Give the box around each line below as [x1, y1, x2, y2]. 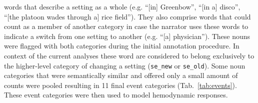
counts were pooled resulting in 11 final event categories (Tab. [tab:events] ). [4, 79, 237, 90]
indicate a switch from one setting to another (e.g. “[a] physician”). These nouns [4, 30, 250, 41]
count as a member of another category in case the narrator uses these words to [4, 21, 248, 31]
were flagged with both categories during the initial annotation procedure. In [4, 40, 239, 51]
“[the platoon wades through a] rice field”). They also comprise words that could [4, 11, 251, 21]
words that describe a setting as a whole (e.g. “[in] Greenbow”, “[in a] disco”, [4, 1, 240, 11]
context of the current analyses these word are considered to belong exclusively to [4, 50, 254, 60]
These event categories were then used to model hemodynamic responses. [4, 89, 228, 100]
